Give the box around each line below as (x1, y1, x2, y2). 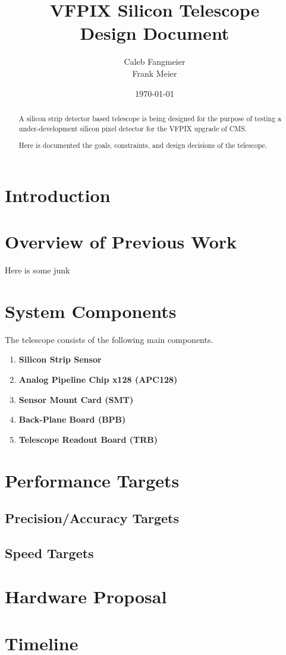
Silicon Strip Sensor (18, 353, 102, 366)
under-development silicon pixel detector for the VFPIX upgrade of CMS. (18, 123, 247, 133)
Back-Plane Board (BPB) (18, 413, 126, 426)
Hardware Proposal (5, 584, 167, 609)
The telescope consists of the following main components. (5, 333, 213, 345)
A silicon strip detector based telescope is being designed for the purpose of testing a (18, 113, 282, 123)
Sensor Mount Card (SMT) (18, 393, 134, 405)
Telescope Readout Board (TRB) (18, 433, 158, 445)
